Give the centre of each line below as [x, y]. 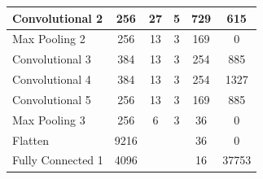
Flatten [31, 140]
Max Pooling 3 [49, 119]
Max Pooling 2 [49, 39]
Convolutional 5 [52, 99]
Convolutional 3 [52, 59]
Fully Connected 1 [58, 160]
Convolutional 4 [52, 79]
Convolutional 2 [58, 17]
